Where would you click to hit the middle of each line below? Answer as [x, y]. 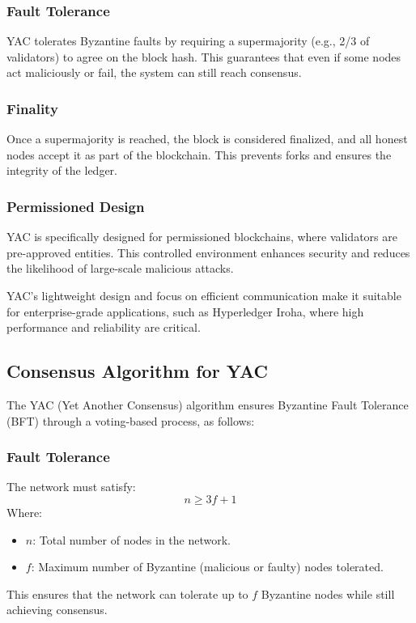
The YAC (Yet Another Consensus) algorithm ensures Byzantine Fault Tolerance [208, 404]
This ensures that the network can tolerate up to [127, 593]
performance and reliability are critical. [104, 327]
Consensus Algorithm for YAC [137, 371]
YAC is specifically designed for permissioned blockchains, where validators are [202, 237]
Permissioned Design [76, 206]
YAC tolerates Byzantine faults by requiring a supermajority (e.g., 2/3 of [188, 41]
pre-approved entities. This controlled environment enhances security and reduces [208, 252]
